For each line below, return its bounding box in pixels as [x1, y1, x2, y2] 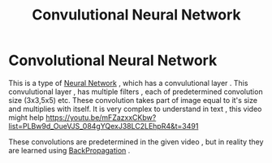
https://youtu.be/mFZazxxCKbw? [45, 112, 157, 122]
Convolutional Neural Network [8, 51, 218, 70]
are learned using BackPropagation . [8, 145, 131, 155]
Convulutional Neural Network [32, 6, 241, 24]
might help [8, 112, 45, 122]
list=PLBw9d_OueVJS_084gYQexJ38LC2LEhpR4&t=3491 [8, 121, 199, 131]
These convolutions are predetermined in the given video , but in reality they [8, 136, 264, 147]
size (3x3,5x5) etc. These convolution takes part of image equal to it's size [8, 95, 258, 105]
